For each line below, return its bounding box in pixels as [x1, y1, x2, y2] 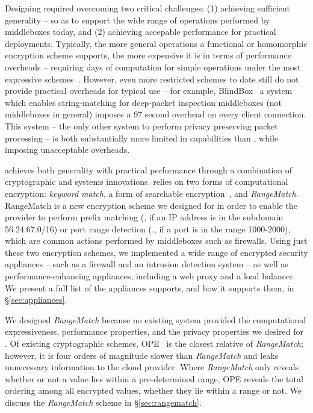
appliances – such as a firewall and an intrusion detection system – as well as [5, 258, 288, 270]
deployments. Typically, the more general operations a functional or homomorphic [5, 37, 308, 49]
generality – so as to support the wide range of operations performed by [5, 13, 270, 26]
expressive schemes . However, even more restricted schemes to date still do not [5, 72, 299, 85]
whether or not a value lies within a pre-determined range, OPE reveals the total [5, 372, 303, 385]
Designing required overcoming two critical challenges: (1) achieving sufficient [5, 2, 290, 14]
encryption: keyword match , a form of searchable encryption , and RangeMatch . [5, 187, 299, 199]
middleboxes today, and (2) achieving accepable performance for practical [5, 25, 276, 38]
